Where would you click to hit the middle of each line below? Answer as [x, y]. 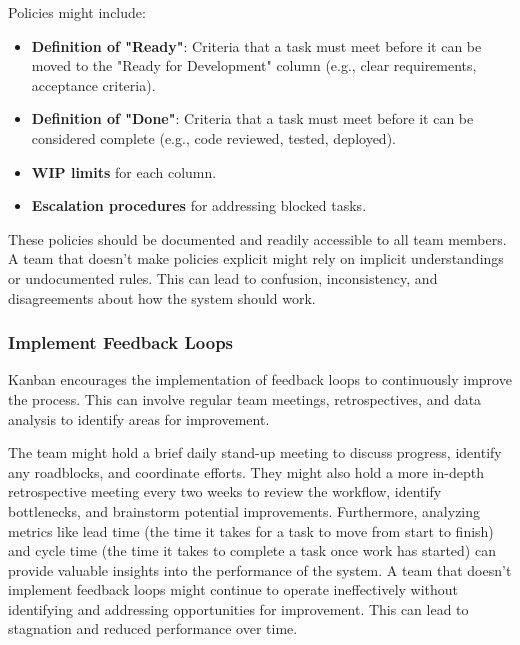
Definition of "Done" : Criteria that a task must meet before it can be [252, 118]
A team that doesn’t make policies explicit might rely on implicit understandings [256, 258]
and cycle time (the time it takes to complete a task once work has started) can [252, 550]
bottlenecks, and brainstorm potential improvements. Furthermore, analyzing [244, 510]
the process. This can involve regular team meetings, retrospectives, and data [245, 398]
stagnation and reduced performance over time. [153, 628]
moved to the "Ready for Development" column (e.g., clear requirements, [254, 65]
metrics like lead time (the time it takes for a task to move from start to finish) [251, 530]
